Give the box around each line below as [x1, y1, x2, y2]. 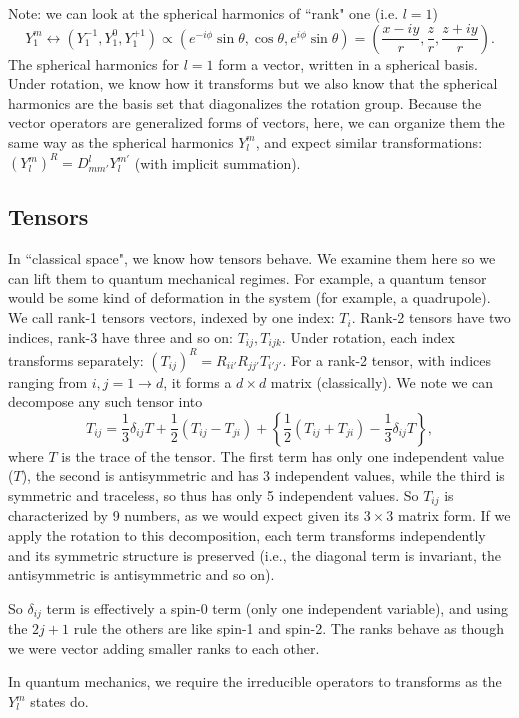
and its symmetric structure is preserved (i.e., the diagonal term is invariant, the [8, 544, 502, 565]
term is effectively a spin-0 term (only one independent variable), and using [46, 597, 509, 618]
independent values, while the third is [274, 465, 505, 486]
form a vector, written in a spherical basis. [218, 53, 478, 74]
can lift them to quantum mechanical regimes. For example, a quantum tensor [8, 267, 487, 288]
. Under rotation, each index [281, 326, 455, 347]
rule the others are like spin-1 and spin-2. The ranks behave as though [73, 618, 504, 639]
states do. [30, 691, 89, 712]
